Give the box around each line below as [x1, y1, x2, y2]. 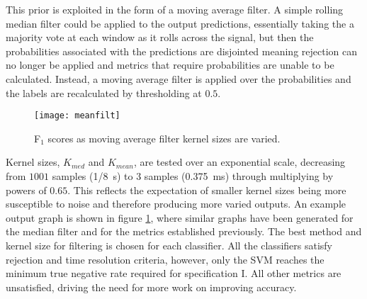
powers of [6, 182, 47, 197]
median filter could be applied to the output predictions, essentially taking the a [6, 16, 354, 30]
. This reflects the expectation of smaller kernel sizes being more [67, 182, 346, 197]
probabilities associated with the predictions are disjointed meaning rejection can [6, 43, 358, 58]
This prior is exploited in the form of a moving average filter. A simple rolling [6, 2, 344, 16]
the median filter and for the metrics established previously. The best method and [6, 224, 362, 239]
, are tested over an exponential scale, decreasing [133, 154, 346, 169]
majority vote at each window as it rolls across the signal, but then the [6, 30, 314, 45]
